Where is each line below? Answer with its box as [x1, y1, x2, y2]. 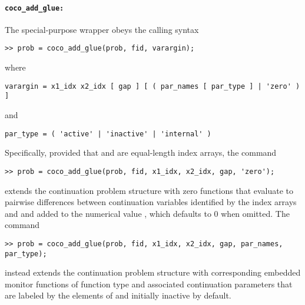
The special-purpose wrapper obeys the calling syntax [5, 23, 199, 35]
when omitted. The [221, 207, 290, 219]
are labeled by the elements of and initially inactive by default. [5, 289, 231, 301]
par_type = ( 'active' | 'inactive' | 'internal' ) [5, 129, 211, 138]
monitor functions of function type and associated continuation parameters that [5, 277, 293, 290]
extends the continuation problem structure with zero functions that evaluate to [5, 184, 294, 196]
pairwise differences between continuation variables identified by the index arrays [5, 196, 297, 208]
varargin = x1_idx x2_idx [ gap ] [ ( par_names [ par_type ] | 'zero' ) [5, 82, 300, 91]
